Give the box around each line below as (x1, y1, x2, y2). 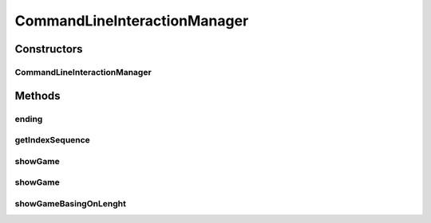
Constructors (14, 42, 83, 56)
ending (14, 113, 43, 124)
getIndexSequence (14, 135, 91, 146)
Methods (14, 88, 61, 103)
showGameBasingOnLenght (14, 198, 127, 209)
